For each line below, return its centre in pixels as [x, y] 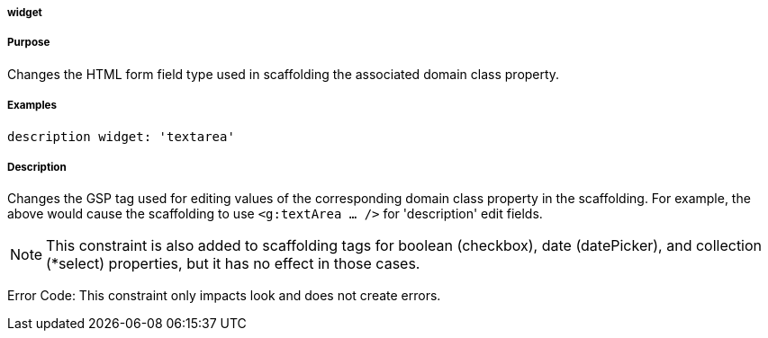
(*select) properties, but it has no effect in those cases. [233, 264]
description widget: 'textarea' [121, 136]
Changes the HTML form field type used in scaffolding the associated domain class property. [284, 74]
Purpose [29, 43]
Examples [32, 106]
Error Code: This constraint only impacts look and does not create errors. [224, 296]
